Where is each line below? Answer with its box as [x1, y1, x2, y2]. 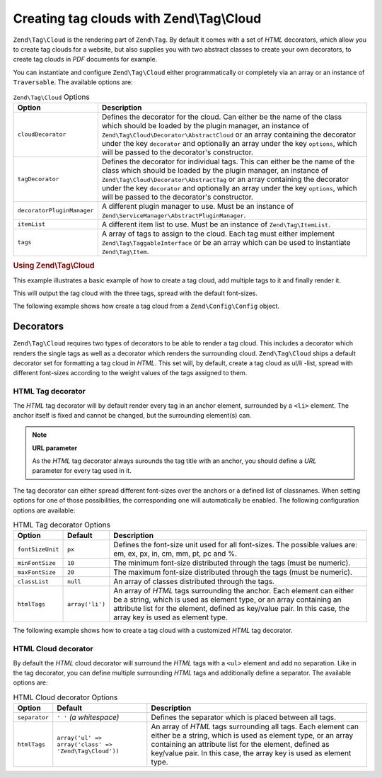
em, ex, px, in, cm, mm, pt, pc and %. [113, 549, 237, 559]
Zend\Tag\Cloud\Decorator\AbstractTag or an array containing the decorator [101, 174, 349, 184]
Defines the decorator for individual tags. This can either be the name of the [101, 156, 355, 166]
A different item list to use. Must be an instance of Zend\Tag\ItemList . [101, 219, 331, 229]
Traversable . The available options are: [13, 78, 134, 86]
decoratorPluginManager [17, 207, 94, 214]
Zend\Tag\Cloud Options [13, 92, 90, 102]
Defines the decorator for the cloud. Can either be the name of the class [101, 112, 342, 122]
